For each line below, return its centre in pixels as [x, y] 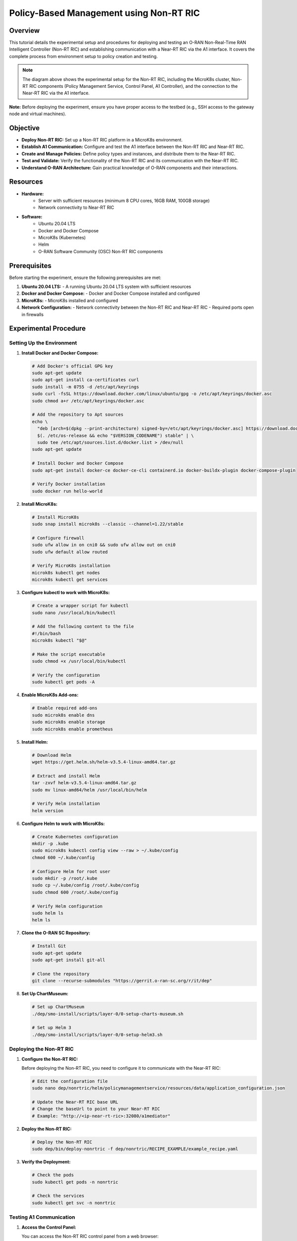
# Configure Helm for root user [71, 871]
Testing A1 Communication [42, 1217]
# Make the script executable [69, 654]
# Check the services [58, 1196]
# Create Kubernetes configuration [75, 837]
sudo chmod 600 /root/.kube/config [75, 892]
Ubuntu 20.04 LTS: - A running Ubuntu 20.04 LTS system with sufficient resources [106, 286]
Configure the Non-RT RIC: [50, 1059]
